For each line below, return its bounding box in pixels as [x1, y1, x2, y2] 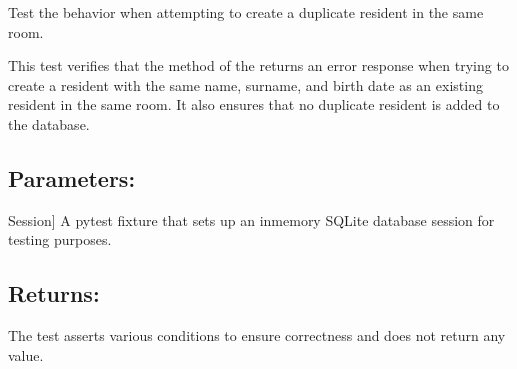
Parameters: [8, 162, 136, 193]
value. [8, 344, 44, 365]
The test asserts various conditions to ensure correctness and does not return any [8, 325, 506, 346]
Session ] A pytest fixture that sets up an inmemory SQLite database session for [8, 209, 495, 230]
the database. [8, 113, 90, 134]
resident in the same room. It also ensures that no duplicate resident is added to [8, 94, 500, 115]
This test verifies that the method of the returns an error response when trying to [8, 55, 509, 76]
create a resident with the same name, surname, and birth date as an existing [8, 74, 483, 95]
